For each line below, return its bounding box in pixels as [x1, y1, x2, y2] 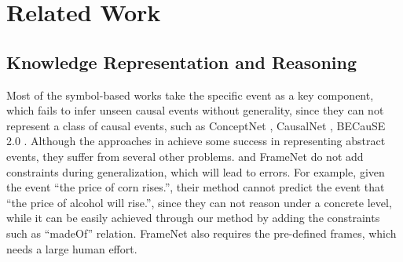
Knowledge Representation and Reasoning [6, 49, 357, 74]
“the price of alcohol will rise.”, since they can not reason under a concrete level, [6, 194, 392, 210]
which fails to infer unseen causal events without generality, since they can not [6, 102, 384, 118]
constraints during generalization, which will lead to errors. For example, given [6, 163, 385, 180]
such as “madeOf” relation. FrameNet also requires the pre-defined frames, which [6, 224, 397, 241]
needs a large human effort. [6, 240, 137, 257]
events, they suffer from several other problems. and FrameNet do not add [6, 147, 364, 164]
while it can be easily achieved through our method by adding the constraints [6, 209, 380, 226]
